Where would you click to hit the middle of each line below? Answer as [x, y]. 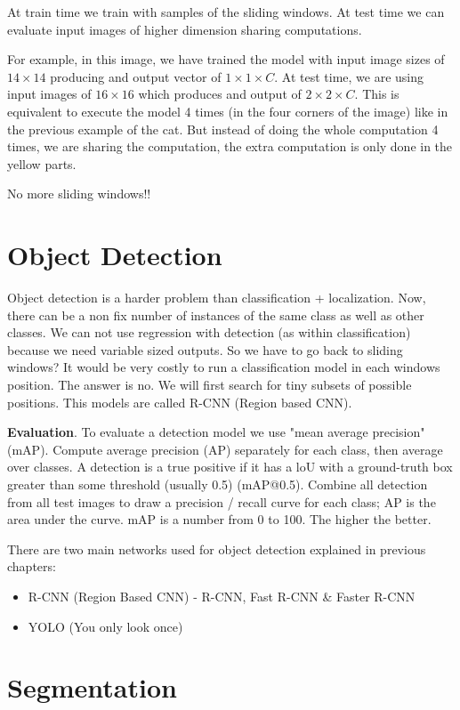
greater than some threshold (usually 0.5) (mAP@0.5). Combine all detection [218, 484]
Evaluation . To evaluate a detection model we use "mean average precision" [216, 432]
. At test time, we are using [349, 76]
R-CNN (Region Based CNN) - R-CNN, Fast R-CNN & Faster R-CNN [222, 596]
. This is [377, 94]
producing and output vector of [136, 76]
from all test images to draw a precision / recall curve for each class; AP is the [222, 501]
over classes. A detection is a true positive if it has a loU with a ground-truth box [230, 467]
